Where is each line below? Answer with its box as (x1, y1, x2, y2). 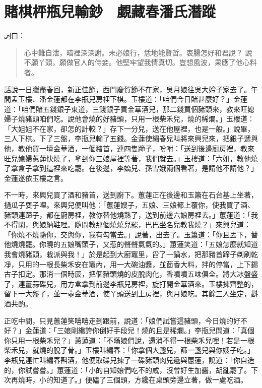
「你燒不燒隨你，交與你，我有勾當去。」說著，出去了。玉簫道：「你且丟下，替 (4, 229, 258, 239)
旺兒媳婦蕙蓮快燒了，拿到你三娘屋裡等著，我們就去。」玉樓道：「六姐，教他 (4, 153, 251, 163)
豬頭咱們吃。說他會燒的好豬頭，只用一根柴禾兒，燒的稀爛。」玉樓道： (25, 113, 254, 124)
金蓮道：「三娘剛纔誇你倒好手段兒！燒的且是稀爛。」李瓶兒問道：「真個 (25, 325, 254, 336)
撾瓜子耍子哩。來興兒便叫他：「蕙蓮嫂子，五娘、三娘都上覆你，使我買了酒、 (4, 200, 254, 210)
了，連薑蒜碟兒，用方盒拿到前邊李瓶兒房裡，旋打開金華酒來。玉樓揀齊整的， (4, 278, 258, 289)
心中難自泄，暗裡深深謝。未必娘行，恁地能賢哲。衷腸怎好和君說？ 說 (24, 47, 252, 57)
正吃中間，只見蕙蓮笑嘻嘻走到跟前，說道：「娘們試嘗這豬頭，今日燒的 (4, 315, 233, 326)
